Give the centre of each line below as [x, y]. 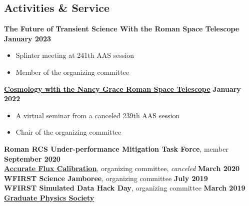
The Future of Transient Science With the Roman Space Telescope [122, 29]
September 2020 [32, 158]
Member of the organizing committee [72, 72]
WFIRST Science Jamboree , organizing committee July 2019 [106, 178]
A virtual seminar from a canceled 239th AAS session [98, 115]
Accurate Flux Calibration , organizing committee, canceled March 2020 [122, 168]
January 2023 [28, 38]
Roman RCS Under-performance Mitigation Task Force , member [116, 148]
